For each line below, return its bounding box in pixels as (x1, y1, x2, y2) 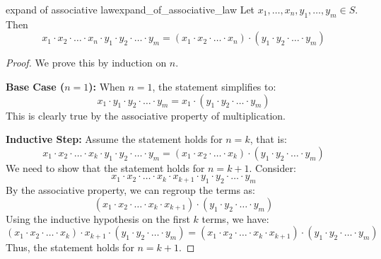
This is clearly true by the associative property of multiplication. (6, 108, 286, 122)
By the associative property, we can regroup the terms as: (6, 183, 255, 197)
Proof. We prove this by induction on (6, 55, 167, 70)
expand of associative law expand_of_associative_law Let (6, 2, 255, 16)
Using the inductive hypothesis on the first (6, 211, 190, 226)
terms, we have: (201, 211, 269, 226)
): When (88, 79, 125, 93)
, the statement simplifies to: (152, 79, 276, 93)
